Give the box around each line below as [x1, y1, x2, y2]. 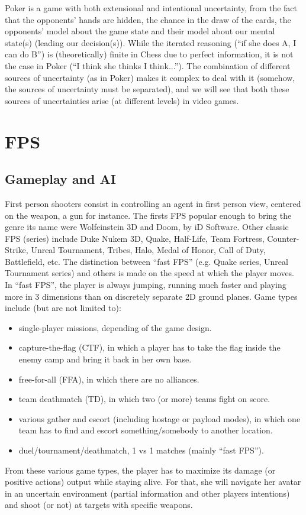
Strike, [5, 244, 28, 256]
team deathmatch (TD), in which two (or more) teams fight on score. [18, 393, 270, 405]
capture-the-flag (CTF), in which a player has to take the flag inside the [18, 341, 281, 354]
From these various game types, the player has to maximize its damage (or [5, 464, 276, 476]
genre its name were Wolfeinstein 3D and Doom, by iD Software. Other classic [5, 221, 289, 233]
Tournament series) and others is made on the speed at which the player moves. [5, 267, 295, 279]
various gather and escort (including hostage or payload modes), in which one [18, 412, 301, 425]
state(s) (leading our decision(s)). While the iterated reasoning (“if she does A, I [5, 36, 297, 48]
